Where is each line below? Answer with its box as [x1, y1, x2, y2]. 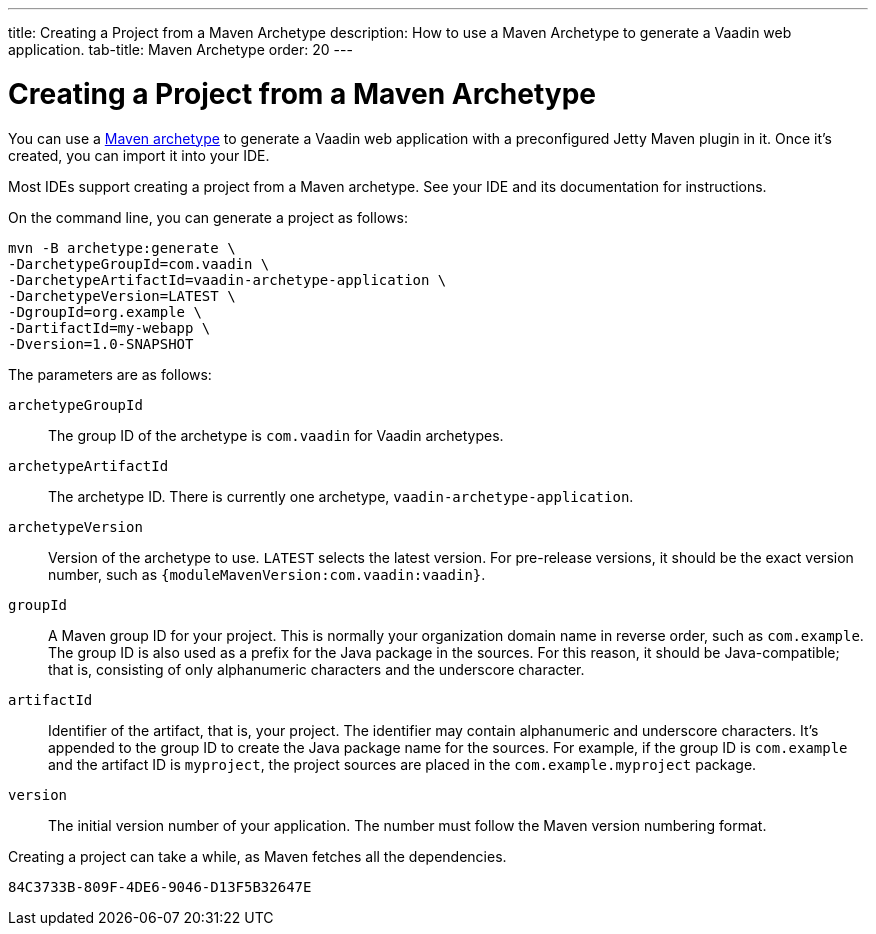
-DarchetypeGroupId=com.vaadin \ [8, 255, 270, 272]
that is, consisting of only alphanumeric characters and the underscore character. [48, 660, 585, 678]
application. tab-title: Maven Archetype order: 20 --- [8, 41, 353, 58]
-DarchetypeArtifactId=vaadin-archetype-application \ [8, 271, 447, 288]
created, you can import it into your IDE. [8, 146, 270, 164]
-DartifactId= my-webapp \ [8, 319, 211, 336]
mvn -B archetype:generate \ [8, 239, 236, 256]
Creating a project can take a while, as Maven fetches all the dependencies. [8, 847, 507, 865]
